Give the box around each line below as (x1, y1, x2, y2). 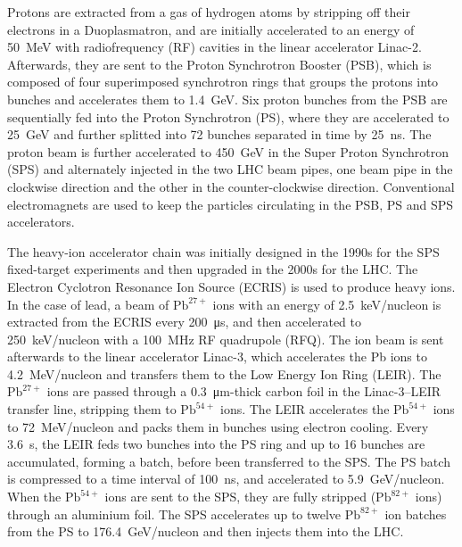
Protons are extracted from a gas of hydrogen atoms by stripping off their (7, 3, 410, 21)
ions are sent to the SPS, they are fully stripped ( (104, 487, 376, 506)
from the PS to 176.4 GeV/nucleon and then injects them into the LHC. (7, 522, 404, 541)
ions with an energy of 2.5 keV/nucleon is (212, 294, 441, 313)
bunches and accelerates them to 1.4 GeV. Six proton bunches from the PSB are (7, 89, 448, 108)
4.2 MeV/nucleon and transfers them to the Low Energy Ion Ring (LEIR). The (7, 364, 441, 383)
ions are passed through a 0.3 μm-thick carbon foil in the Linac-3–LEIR (46, 382, 441, 401)
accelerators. (7, 212, 75, 231)
